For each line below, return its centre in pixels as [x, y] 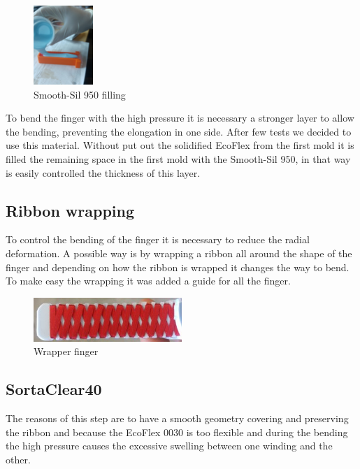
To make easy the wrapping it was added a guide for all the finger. [148, 281]
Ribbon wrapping [70, 210]
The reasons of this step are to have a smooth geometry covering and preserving [177, 418]
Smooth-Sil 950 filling [80, 94]
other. [18, 459]
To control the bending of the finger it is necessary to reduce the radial [158, 239]
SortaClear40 [54, 389]
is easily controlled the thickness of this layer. [103, 172]
